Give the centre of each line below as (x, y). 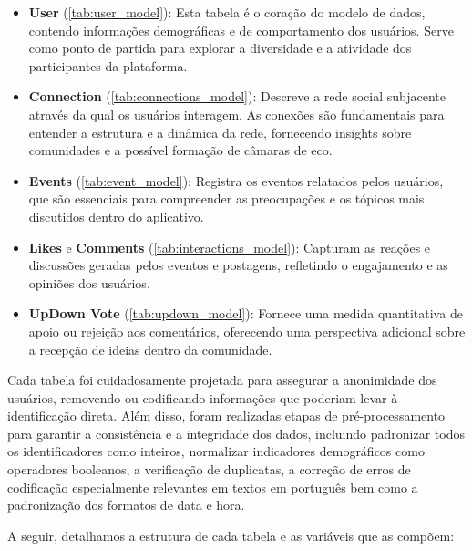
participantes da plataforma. (108, 65)
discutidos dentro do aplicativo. (116, 216)
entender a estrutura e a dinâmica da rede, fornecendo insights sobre (220, 132)
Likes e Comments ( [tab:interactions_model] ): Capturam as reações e (230, 247)
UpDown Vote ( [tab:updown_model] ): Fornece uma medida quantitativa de (246, 313)
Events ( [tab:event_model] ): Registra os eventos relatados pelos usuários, (236, 180)
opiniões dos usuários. (89, 282)
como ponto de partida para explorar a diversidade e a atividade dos (220, 48)
